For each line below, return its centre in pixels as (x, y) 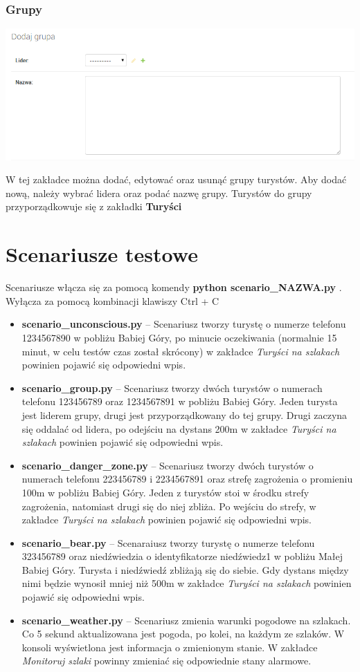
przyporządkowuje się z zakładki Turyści (94, 206)
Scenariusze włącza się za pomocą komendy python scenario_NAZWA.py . (174, 287)
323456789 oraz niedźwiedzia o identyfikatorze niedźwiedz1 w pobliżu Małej (182, 556)
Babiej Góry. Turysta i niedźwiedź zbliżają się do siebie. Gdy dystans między (185, 569)
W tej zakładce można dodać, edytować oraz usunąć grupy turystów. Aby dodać (176, 179)
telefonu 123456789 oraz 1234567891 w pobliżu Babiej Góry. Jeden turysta (180, 401)
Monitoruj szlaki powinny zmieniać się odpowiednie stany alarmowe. (166, 661)
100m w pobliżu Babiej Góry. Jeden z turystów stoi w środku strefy (165, 492)
